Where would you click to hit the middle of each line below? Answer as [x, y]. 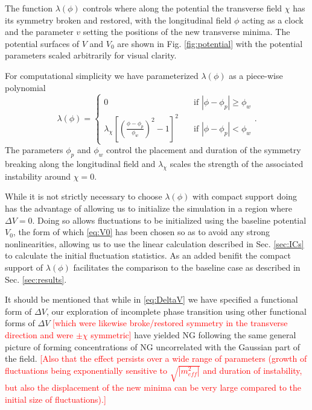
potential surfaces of [42, 43]
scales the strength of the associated [237, 163]
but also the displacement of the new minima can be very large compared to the [153, 387]
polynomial [25, 87]
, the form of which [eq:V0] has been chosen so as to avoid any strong [141, 232]
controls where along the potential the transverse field [183, 8]
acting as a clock [273, 20]
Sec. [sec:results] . [36, 279]
